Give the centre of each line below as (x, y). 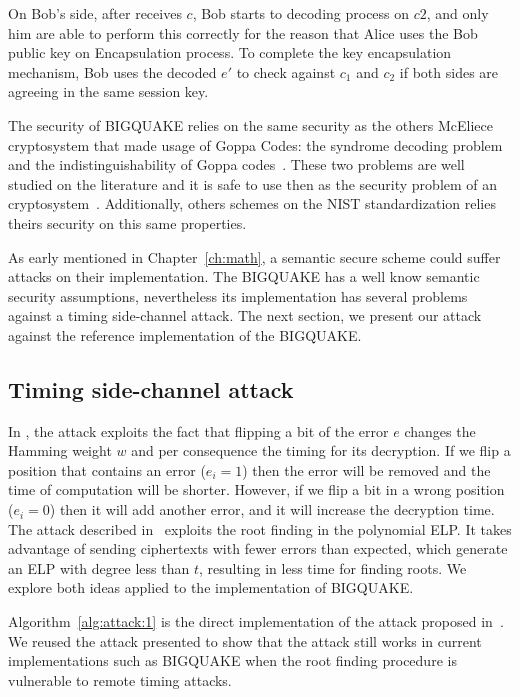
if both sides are (449, 71)
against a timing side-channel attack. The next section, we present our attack (245, 315)
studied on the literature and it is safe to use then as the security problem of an (253, 183)
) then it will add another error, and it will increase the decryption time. (272, 509)
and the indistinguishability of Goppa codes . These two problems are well (236, 164)
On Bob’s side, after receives (95, 13)
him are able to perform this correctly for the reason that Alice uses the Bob (243, 32)
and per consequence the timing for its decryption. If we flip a (321, 450)
